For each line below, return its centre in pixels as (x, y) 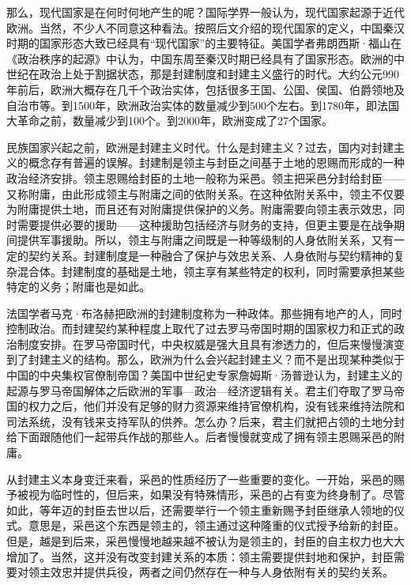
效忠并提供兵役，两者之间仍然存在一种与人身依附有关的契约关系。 (222, 572)
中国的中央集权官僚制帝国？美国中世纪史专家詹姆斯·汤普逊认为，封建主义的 (204, 375)
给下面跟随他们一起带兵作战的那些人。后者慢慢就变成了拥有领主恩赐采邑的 (200, 437)
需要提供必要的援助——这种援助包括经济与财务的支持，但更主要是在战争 (205, 224)
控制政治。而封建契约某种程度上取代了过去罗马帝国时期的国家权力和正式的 (200, 328)
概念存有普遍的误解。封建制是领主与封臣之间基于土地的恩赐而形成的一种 (216, 162)
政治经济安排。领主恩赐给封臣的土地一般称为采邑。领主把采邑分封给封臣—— (205, 177)
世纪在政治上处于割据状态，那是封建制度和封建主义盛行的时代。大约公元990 (203, 74)
